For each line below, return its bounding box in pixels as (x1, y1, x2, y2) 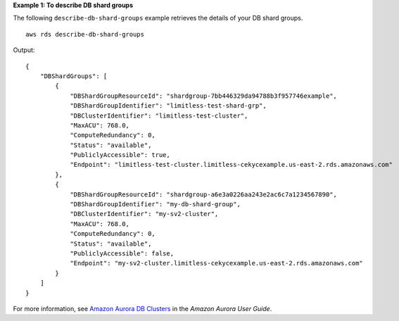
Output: (13, 46, 35, 54)
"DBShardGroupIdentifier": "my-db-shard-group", (70, 201, 241, 208)
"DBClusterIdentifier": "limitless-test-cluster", (70, 111, 248, 120)
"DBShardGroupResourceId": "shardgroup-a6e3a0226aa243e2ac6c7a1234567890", (70, 190, 338, 199)
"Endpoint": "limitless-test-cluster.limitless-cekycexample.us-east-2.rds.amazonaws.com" (70, 160, 393, 169)
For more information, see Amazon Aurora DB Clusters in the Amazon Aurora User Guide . (13, 304, 272, 313)
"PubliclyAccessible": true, (70, 151, 170, 159)
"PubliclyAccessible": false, (70, 249, 175, 257)
